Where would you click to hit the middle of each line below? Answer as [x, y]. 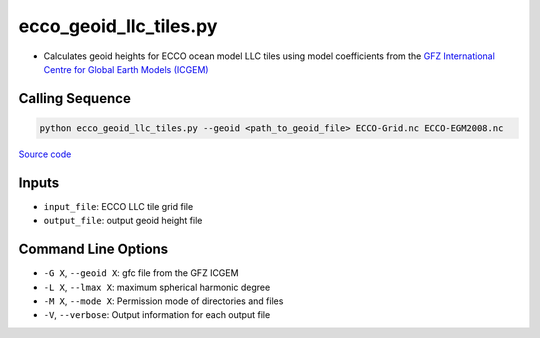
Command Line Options [93, 249]
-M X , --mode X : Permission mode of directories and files [163, 301]
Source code [45, 154]
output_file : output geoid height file [123, 221]
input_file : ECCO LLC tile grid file [118, 206]
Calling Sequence [75, 98]
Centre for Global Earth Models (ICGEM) [126, 69]
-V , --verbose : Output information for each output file [157, 315]
